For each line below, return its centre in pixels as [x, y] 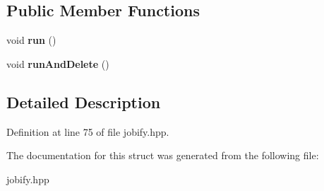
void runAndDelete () [58, 63]
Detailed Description [84, 102]
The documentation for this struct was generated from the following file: [163, 155]
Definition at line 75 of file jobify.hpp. [88, 131]
